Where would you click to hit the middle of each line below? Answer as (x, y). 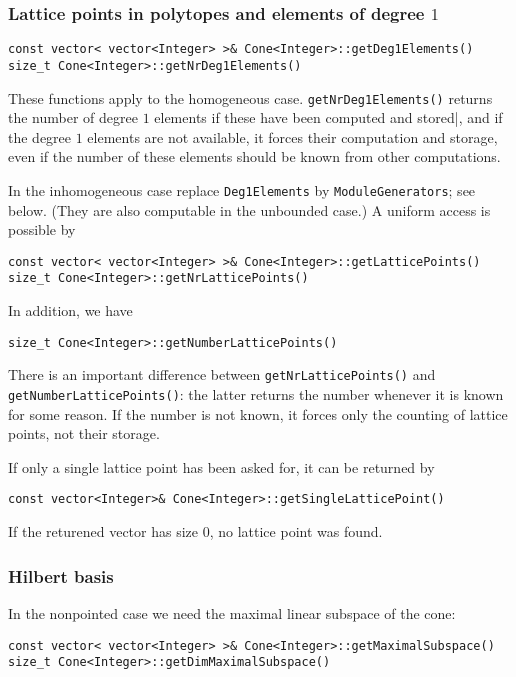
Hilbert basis (61, 575)
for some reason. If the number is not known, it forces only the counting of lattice (258, 413)
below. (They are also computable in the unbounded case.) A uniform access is (249, 209)
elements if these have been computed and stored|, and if (328, 117)
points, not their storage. (84, 433)
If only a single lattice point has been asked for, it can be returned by (221, 466)
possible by (42, 229)
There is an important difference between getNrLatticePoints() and (222, 374)
